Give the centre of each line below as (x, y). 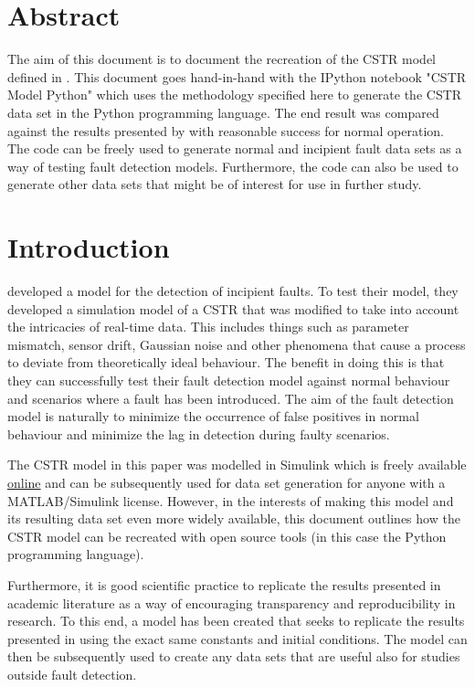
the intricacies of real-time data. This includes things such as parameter (208, 327)
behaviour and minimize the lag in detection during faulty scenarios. (199, 433)
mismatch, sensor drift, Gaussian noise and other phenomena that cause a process (237, 344)
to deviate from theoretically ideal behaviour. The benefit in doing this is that (226, 362)
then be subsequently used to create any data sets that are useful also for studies (234, 656)
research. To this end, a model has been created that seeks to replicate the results (236, 621)
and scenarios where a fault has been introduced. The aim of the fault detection (231, 398)
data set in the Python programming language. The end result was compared (223, 112)
